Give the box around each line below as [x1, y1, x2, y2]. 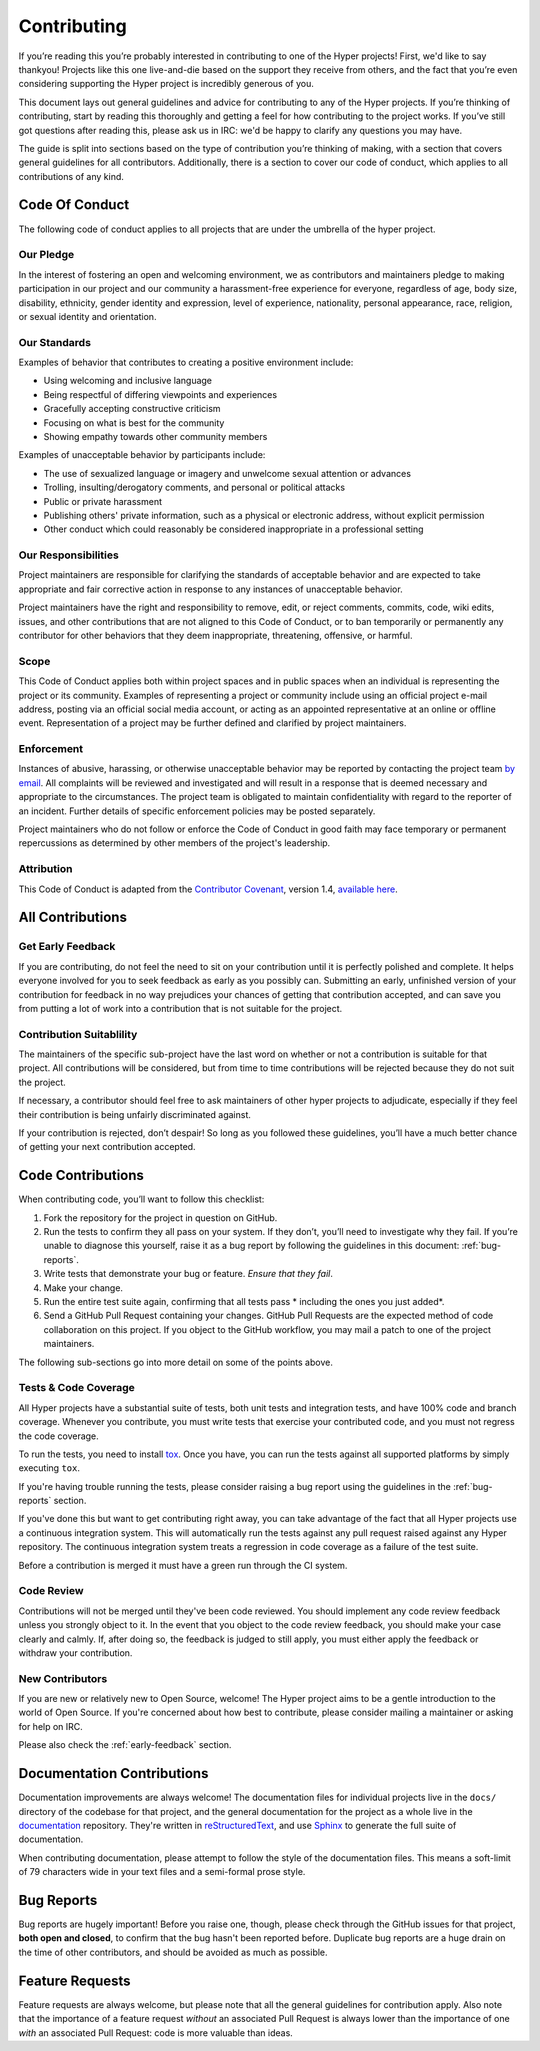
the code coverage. [18, 1430, 99, 1442]
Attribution [18, 862, 73, 876]
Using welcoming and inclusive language [43, 375, 213, 387]
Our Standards [18, 335, 92, 349]
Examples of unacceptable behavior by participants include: [18, 449, 266, 461]
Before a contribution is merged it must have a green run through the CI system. [18, 1559, 348, 1571]
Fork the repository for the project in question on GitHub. [43, 1211, 278, 1224]
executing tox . [18, 1462, 80, 1474]
